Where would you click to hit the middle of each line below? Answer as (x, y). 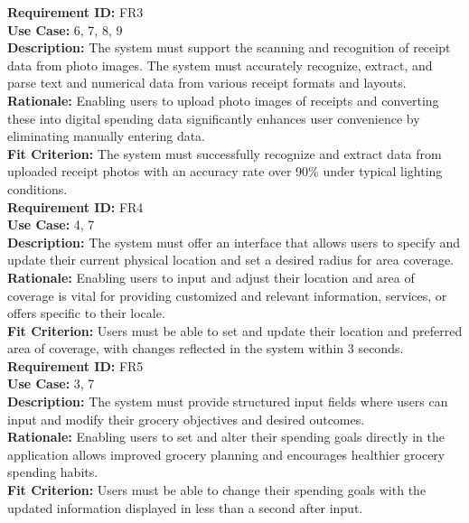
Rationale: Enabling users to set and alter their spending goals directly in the (226, 437)
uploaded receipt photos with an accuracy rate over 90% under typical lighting (225, 171)
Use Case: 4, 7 (51, 224)
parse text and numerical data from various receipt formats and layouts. (207, 83)
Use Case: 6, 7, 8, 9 (65, 29)
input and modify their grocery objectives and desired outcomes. (186, 419)
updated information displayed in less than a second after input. (185, 507)
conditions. (38, 188)
